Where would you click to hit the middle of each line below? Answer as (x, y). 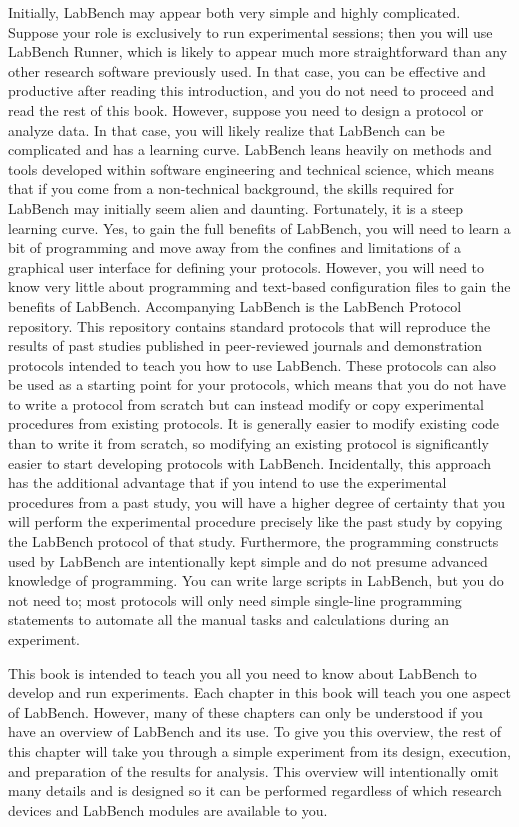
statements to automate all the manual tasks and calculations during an (229, 619)
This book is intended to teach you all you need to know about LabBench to (242, 672)
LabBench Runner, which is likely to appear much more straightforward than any (258, 51)
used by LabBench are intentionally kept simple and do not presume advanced (248, 560)
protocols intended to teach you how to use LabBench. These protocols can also (252, 364)
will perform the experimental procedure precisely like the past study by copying (255, 521)
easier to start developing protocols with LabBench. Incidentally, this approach (250, 462)
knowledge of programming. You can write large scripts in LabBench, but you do (256, 580)
